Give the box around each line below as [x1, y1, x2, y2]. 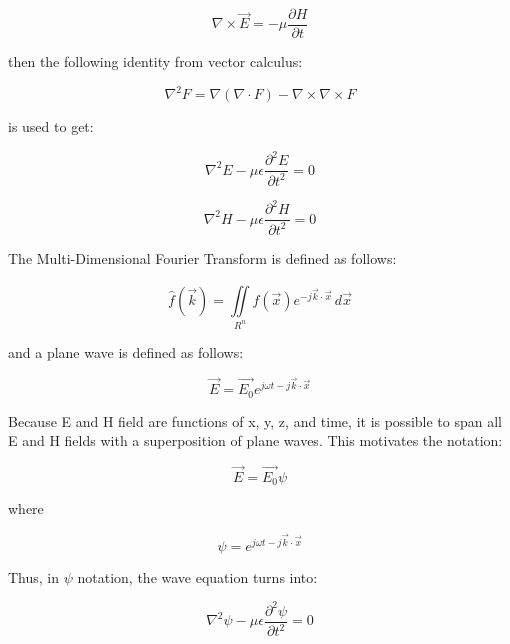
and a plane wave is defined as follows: [8, 341, 244, 362]
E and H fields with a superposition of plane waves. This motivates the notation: [8, 430, 503, 451]
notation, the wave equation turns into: [77, 566, 318, 587]
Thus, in [8, 566, 60, 587]
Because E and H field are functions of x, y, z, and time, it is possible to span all [8, 410, 502, 431]
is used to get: [8, 116, 94, 137]
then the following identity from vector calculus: [8, 51, 303, 72]
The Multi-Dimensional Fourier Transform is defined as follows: [8, 247, 397, 268]
